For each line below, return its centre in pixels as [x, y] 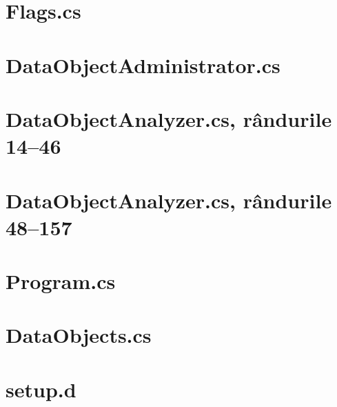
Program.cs [61, 281]
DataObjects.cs [79, 335]
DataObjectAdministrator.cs [143, 64]
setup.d [41, 389]
